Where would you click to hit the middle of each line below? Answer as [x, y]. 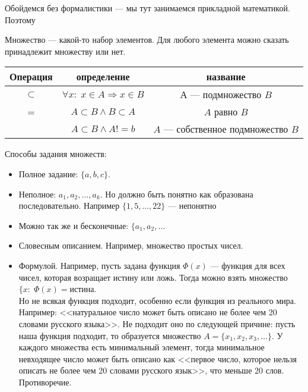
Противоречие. [45, 382]
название [226, 77]
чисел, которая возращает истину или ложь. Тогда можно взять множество [153, 277]
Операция [31, 77]
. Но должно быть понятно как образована [177, 194]
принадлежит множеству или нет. [65, 51]
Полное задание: [48, 173]
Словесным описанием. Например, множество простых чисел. [131, 245]
